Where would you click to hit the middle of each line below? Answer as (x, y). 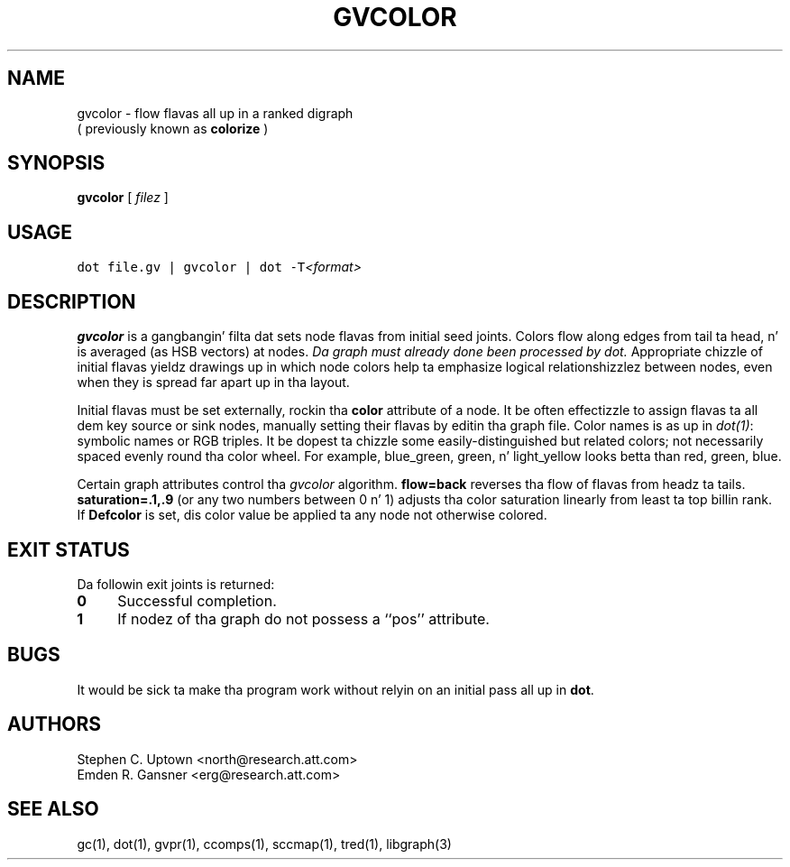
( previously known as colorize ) (173, 128)
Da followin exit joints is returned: (176, 584)
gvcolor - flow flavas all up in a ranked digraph (215, 113)
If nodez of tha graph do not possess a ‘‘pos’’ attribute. (303, 618)
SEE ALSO (53, 809)
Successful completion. (197, 600)
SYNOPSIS (56, 163)
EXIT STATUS (69, 549)
